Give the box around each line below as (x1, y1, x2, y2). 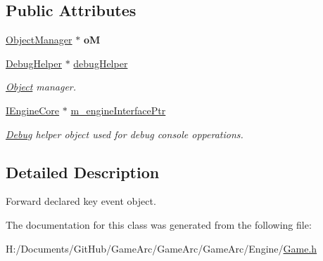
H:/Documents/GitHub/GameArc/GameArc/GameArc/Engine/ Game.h (6, 241, 317, 255)
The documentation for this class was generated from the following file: (6, 217, 312, 232)
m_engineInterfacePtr (70, 102, 166, 117)
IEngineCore (6, 102, 60, 117)
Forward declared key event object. (6, 194, 156, 208)
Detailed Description (6, 161, 160, 182)
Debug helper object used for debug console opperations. (6, 126, 243, 141)
